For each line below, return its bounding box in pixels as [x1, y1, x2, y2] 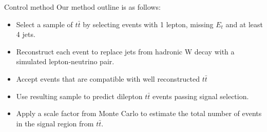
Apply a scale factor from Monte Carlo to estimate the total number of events [16, 108, 262, 119]
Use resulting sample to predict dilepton [16, 90, 143, 101]
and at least [225, 18, 263, 29]
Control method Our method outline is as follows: [4, 2, 161, 12]
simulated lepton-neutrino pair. [16, 56, 115, 67]
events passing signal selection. [152, 90, 249, 101]
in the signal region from [16, 118, 94, 128]
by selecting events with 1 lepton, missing [83, 18, 214, 29]
